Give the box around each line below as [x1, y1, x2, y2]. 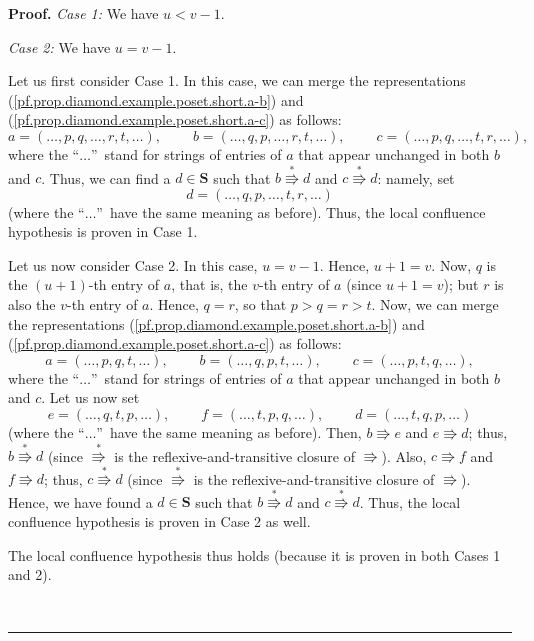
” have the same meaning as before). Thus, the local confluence [96, 201, 486, 222]
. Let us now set [41, 387, 140, 408]
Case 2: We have [8, 36, 111, 57]
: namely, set [377, 167, 455, 188]
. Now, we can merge [371, 294, 499, 315]
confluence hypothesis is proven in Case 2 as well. [8, 511, 311, 532]
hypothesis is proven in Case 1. [8, 221, 198, 242]
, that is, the [171, 274, 248, 295]
